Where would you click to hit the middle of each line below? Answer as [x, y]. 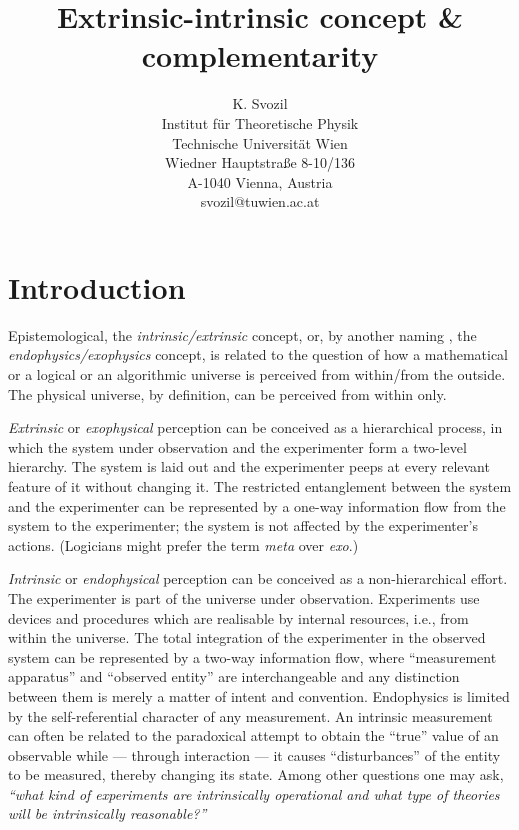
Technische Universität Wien [260, 142]
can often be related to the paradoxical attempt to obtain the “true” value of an [253, 735]
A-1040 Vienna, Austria [260, 181]
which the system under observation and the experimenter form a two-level [237, 446]
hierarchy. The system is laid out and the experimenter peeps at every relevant [249, 466]
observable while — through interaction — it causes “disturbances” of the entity [254, 754]
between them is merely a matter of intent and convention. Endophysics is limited [259, 695]
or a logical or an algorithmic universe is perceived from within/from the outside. [257, 374]
